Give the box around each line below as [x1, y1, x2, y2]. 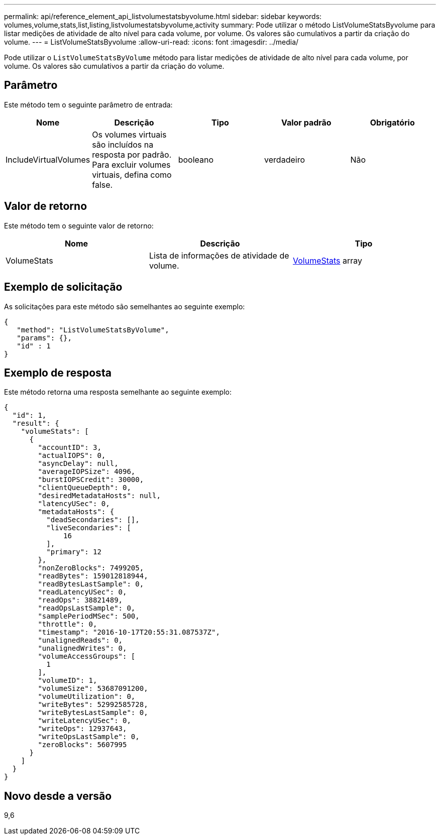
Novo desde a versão [4, 789, 112, 802]
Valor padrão [281, 117, 332, 128]
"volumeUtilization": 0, [38, 692, 136, 701]
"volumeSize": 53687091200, [38, 684, 148, 693]
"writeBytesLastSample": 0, [38, 708, 148, 717]
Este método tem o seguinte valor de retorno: [4, 221, 154, 230]
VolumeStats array [292, 255, 363, 266]
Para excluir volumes [92, 159, 171, 170]
